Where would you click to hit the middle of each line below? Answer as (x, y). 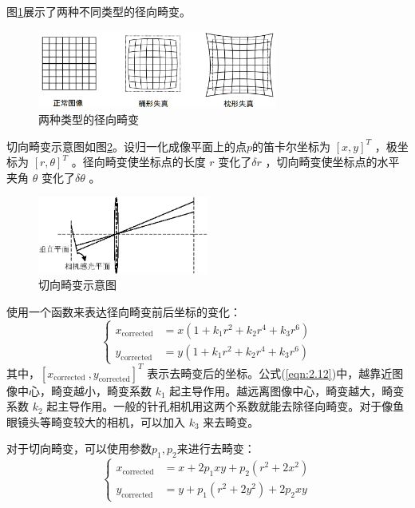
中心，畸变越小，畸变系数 (84, 390)
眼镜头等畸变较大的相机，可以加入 (96, 421)
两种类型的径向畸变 (89, 119)
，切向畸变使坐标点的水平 (332, 162)
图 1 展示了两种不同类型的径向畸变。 (99, 11)
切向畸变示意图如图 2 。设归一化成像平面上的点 (126, 146)
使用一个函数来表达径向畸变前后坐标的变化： (124, 311)
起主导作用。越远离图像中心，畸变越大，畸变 (287, 390)
